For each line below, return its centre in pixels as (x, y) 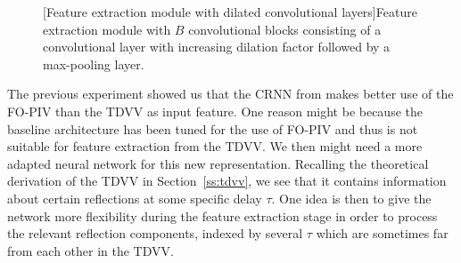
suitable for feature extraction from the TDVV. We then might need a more (215, 146)
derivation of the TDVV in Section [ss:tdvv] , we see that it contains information (227, 181)
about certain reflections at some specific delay (135, 198)
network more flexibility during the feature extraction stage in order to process (222, 215)
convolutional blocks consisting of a (285, 29)
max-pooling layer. (94, 64)
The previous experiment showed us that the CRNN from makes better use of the (230, 94)
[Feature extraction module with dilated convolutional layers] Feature (230, 12)
